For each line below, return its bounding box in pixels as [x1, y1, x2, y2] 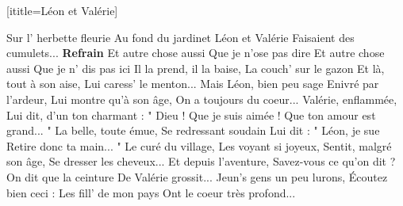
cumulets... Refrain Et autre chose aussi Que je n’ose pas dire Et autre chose [6, 44, 385, 61]
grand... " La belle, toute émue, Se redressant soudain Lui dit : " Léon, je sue [6, 122, 380, 139]
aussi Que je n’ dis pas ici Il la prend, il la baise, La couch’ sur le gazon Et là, [6, 59, 385, 76]
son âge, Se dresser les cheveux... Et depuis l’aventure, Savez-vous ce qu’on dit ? [6, 153, 396, 170]
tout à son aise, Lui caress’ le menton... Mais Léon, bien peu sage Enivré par [6, 75, 379, 92]
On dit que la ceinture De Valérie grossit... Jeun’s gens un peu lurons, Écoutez [6, 168, 388, 185]
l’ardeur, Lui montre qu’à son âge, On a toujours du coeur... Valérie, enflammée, [6, 90, 397, 107]
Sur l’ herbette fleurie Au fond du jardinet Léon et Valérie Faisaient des [6, 29, 355, 45]
